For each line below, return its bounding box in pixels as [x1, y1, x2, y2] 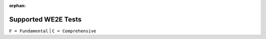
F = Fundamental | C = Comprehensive [9, 28, 97, 34]
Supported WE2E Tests [9, 15, 82, 24]
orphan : [9, 3, 26, 8]
